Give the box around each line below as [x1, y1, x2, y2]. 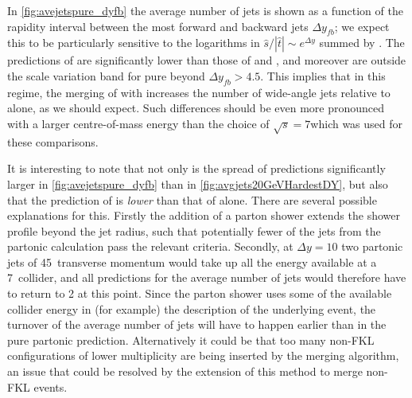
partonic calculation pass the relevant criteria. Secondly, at [7, 238, 293, 255]
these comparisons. [7, 133, 99, 150]
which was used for [310, 115, 403, 131]
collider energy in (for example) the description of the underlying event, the [7, 300, 376, 317]
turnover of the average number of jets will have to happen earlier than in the [7, 316, 387, 333]
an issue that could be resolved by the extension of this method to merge [7, 363, 363, 380]
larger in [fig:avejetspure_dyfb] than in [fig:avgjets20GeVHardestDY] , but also [7, 175, 388, 192]
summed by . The [319, 34, 405, 51]
